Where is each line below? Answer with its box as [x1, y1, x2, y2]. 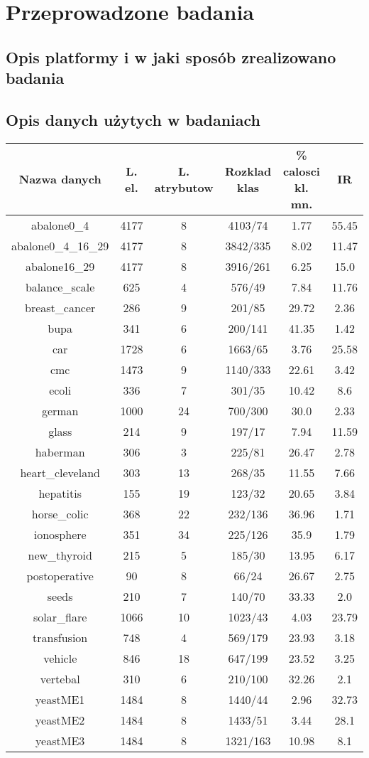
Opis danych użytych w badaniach [6, 108, 261, 130]
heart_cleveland [20, 464, 100, 481]
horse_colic [31, 505, 89, 522]
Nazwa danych [18, 171, 101, 188]
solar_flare [33, 608, 87, 625]
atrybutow [154, 178, 214, 196]
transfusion [33, 629, 88, 646]
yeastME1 [35, 690, 85, 708]
